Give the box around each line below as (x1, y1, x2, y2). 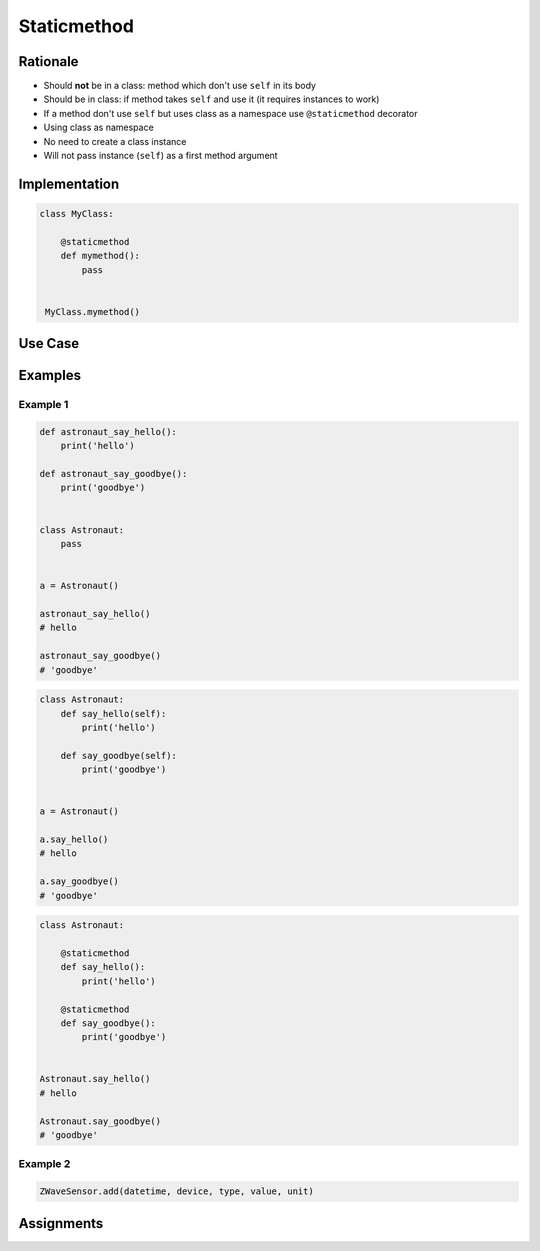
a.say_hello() (39, 834, 109, 845)
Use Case (18, 335, 80, 352)
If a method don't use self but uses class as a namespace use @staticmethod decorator (43, 107, 419, 119)
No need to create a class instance (43, 135, 187, 147)
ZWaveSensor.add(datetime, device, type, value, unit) (39, 1186, 314, 1197)
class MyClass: (39, 208, 114, 220)
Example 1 (18, 398, 69, 412)
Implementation (18, 175, 120, 192)
